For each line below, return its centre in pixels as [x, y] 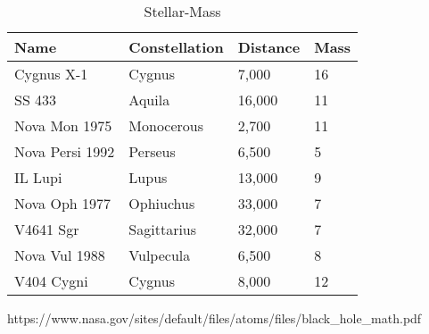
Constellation [176, 47]
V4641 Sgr [47, 229]
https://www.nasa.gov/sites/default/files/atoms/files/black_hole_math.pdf [214, 318]
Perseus [152, 151]
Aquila [149, 100]
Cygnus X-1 [51, 74]
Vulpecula [160, 255]
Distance [269, 47]
